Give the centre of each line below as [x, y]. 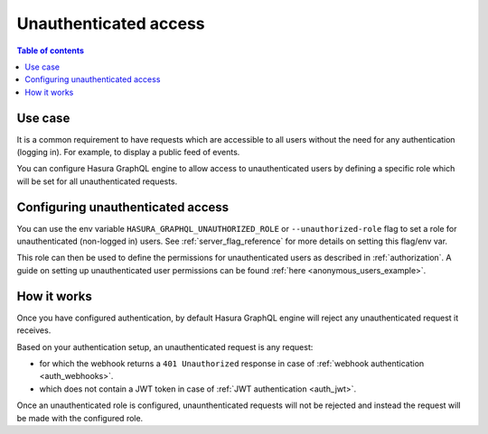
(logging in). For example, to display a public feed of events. [128, 152]
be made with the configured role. [80, 418]
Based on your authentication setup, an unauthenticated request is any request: [165, 346]
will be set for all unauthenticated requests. [97, 181]
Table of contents [51, 51]
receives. [34, 330]
